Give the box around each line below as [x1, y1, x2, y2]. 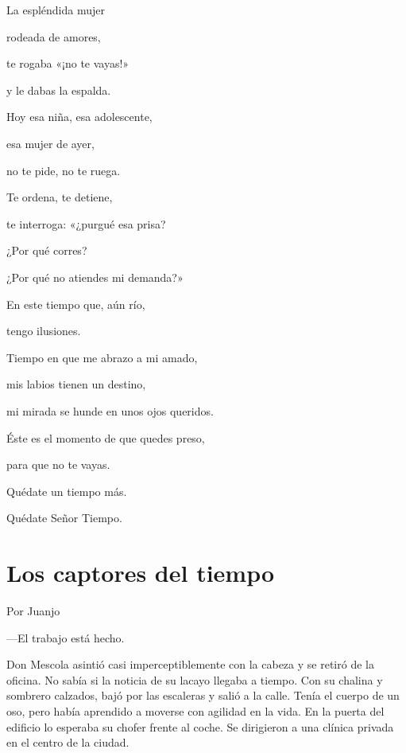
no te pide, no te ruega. [6, 162, 121, 178]
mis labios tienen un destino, [6, 376, 146, 392]
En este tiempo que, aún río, [6, 295, 145, 312]
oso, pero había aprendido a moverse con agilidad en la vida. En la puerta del [6, 702, 385, 719]
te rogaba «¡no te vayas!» [6, 55, 130, 72]
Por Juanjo [6, 603, 60, 618]
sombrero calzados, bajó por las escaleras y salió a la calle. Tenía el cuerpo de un [6, 687, 400, 704]
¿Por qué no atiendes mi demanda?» [6, 268, 184, 285]
